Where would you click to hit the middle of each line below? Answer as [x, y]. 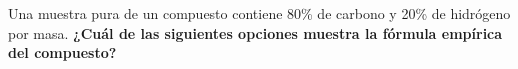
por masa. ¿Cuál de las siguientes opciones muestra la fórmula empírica [255, 32]
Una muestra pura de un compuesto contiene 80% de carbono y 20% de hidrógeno [259, 13]
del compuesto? [62, 52]
